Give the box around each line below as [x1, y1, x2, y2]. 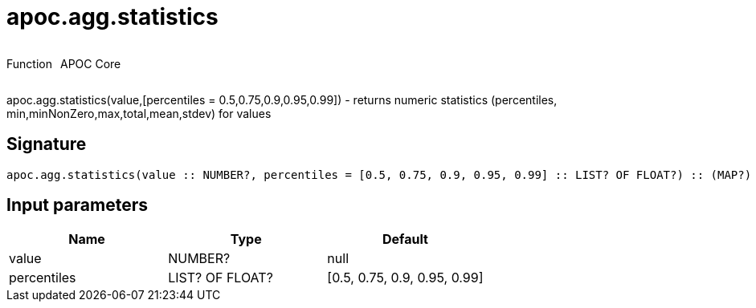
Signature [6, 134, 87, 155]
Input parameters [6, 195, 149, 216]
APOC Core [59, 56, 121, 71]
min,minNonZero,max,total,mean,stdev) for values [6, 106, 272, 120]
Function [6, 56, 52, 71]
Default [382, 231, 428, 248]
